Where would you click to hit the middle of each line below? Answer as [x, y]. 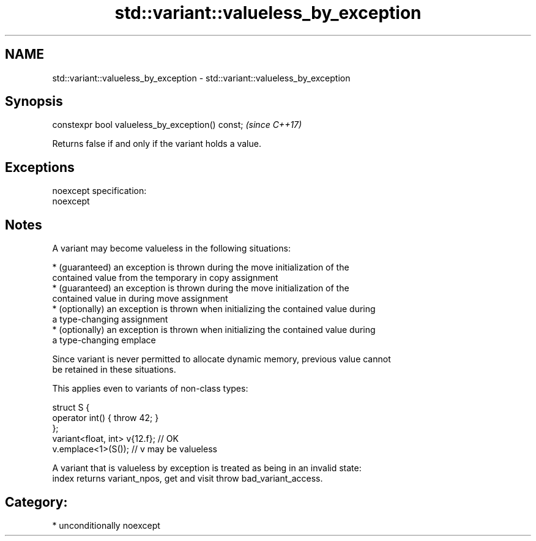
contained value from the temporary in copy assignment [165, 278]
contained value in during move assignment [140, 299]
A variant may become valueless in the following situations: [171, 248]
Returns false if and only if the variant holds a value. [157, 144]
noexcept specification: [99, 191]
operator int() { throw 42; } [106, 418]
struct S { [71, 408]
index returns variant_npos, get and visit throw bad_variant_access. [188, 479]
